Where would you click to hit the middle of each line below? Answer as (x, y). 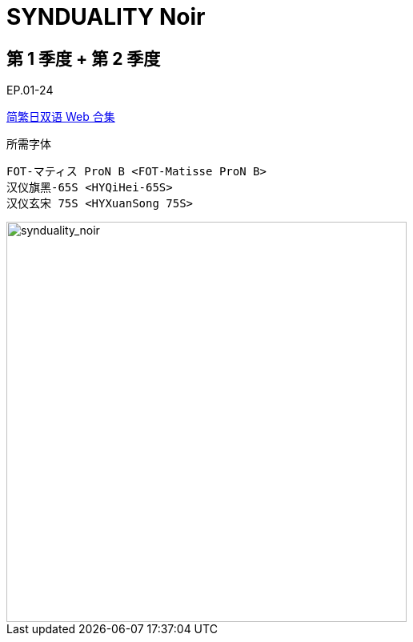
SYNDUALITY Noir (106, 17)
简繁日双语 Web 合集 (61, 117)
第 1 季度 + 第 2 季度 (84, 58)
